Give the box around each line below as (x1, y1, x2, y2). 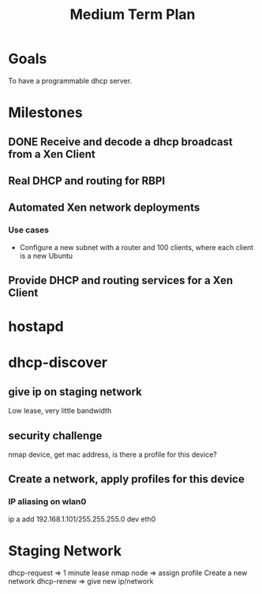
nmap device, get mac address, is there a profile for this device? (8, 450, 217, 459)
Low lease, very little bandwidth (8, 406, 112, 416)
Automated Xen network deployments (8, 201, 200, 215)
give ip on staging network (8, 385, 142, 398)
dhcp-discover (8, 353, 108, 372)
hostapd (8, 318, 65, 336)
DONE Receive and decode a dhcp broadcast (8, 135, 233, 148)
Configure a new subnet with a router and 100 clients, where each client (19, 242, 254, 252)
